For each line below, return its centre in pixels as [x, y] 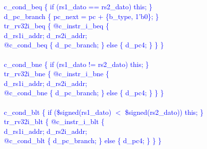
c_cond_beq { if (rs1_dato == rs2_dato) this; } [78, 6]
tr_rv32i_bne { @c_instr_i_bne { [57, 74]
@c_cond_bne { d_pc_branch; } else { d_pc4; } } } [84, 93]
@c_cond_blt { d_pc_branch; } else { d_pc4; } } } [83, 140]
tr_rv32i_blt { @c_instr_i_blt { [54, 121]
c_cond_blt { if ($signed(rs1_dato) [58, 112]
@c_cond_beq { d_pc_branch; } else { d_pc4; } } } [84, 45]
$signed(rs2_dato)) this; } [164, 112]
